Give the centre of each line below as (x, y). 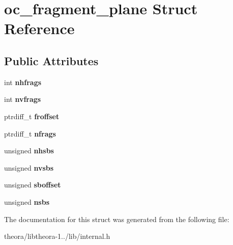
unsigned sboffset (33, 185)
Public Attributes (51, 60)
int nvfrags (23, 99)
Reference (39, 28)
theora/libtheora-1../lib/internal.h (57, 236)
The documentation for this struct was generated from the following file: (117, 219)
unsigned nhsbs (29, 151)
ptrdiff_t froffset (32, 116)
